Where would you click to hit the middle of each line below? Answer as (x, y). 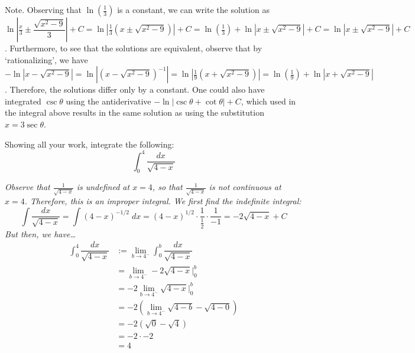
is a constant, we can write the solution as (193, 9)
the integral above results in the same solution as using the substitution (134, 112)
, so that (167, 187)
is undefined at (103, 187)
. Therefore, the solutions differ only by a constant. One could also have (135, 89)
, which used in (268, 101)
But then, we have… (40, 233)
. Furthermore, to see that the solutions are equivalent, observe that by (134, 48)
